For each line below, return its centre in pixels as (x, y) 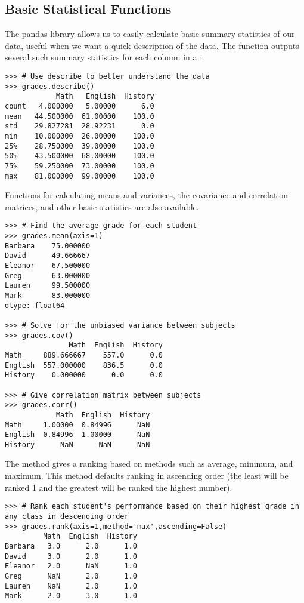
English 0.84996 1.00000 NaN (77, 435)
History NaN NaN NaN (77, 444)
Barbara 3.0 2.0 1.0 (71, 546)
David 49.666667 (48, 256)
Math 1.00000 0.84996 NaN (77, 425)
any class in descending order (67, 516)
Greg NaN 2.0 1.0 (71, 576)
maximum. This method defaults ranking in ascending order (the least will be (147, 476)
